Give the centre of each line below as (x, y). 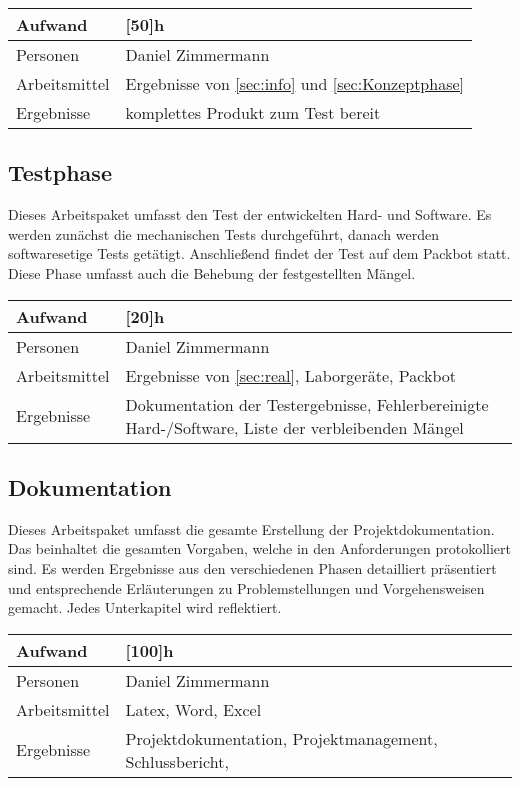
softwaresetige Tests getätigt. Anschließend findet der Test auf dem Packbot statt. (259, 253)
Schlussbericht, (177, 761)
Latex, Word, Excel (193, 709)
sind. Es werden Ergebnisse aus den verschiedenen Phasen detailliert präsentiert (252, 567)
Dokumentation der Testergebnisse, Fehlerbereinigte (307, 404)
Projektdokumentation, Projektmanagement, (281, 738)
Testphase (60, 172)
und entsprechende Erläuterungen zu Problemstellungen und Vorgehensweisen (246, 587)
